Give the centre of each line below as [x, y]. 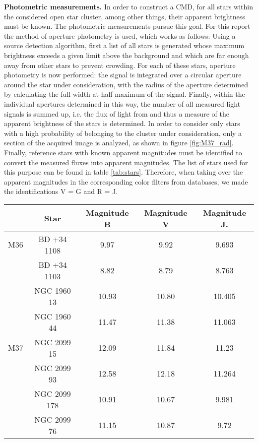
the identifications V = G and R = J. [61, 191]
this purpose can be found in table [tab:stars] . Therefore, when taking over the [124, 172]
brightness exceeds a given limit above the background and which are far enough [127, 55]
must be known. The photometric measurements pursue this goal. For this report [127, 26]
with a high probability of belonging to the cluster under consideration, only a [123, 133]
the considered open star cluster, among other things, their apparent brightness [125, 16]
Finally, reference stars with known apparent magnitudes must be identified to [123, 152]
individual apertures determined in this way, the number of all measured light [122, 103]
